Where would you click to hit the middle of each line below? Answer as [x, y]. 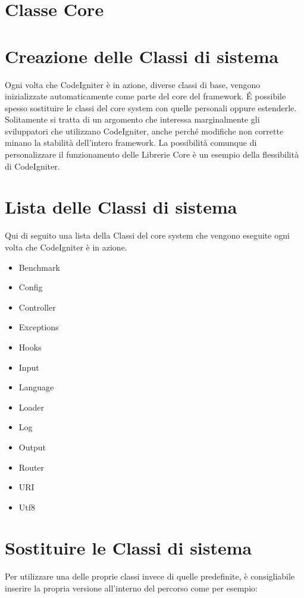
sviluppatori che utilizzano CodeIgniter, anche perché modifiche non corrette [144, 131]
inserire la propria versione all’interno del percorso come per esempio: [131, 588]
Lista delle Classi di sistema [121, 207]
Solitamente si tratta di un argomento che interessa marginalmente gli [132, 119]
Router [32, 467]
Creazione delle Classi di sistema [142, 56]
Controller [37, 307]
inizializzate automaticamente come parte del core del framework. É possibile [145, 96]
